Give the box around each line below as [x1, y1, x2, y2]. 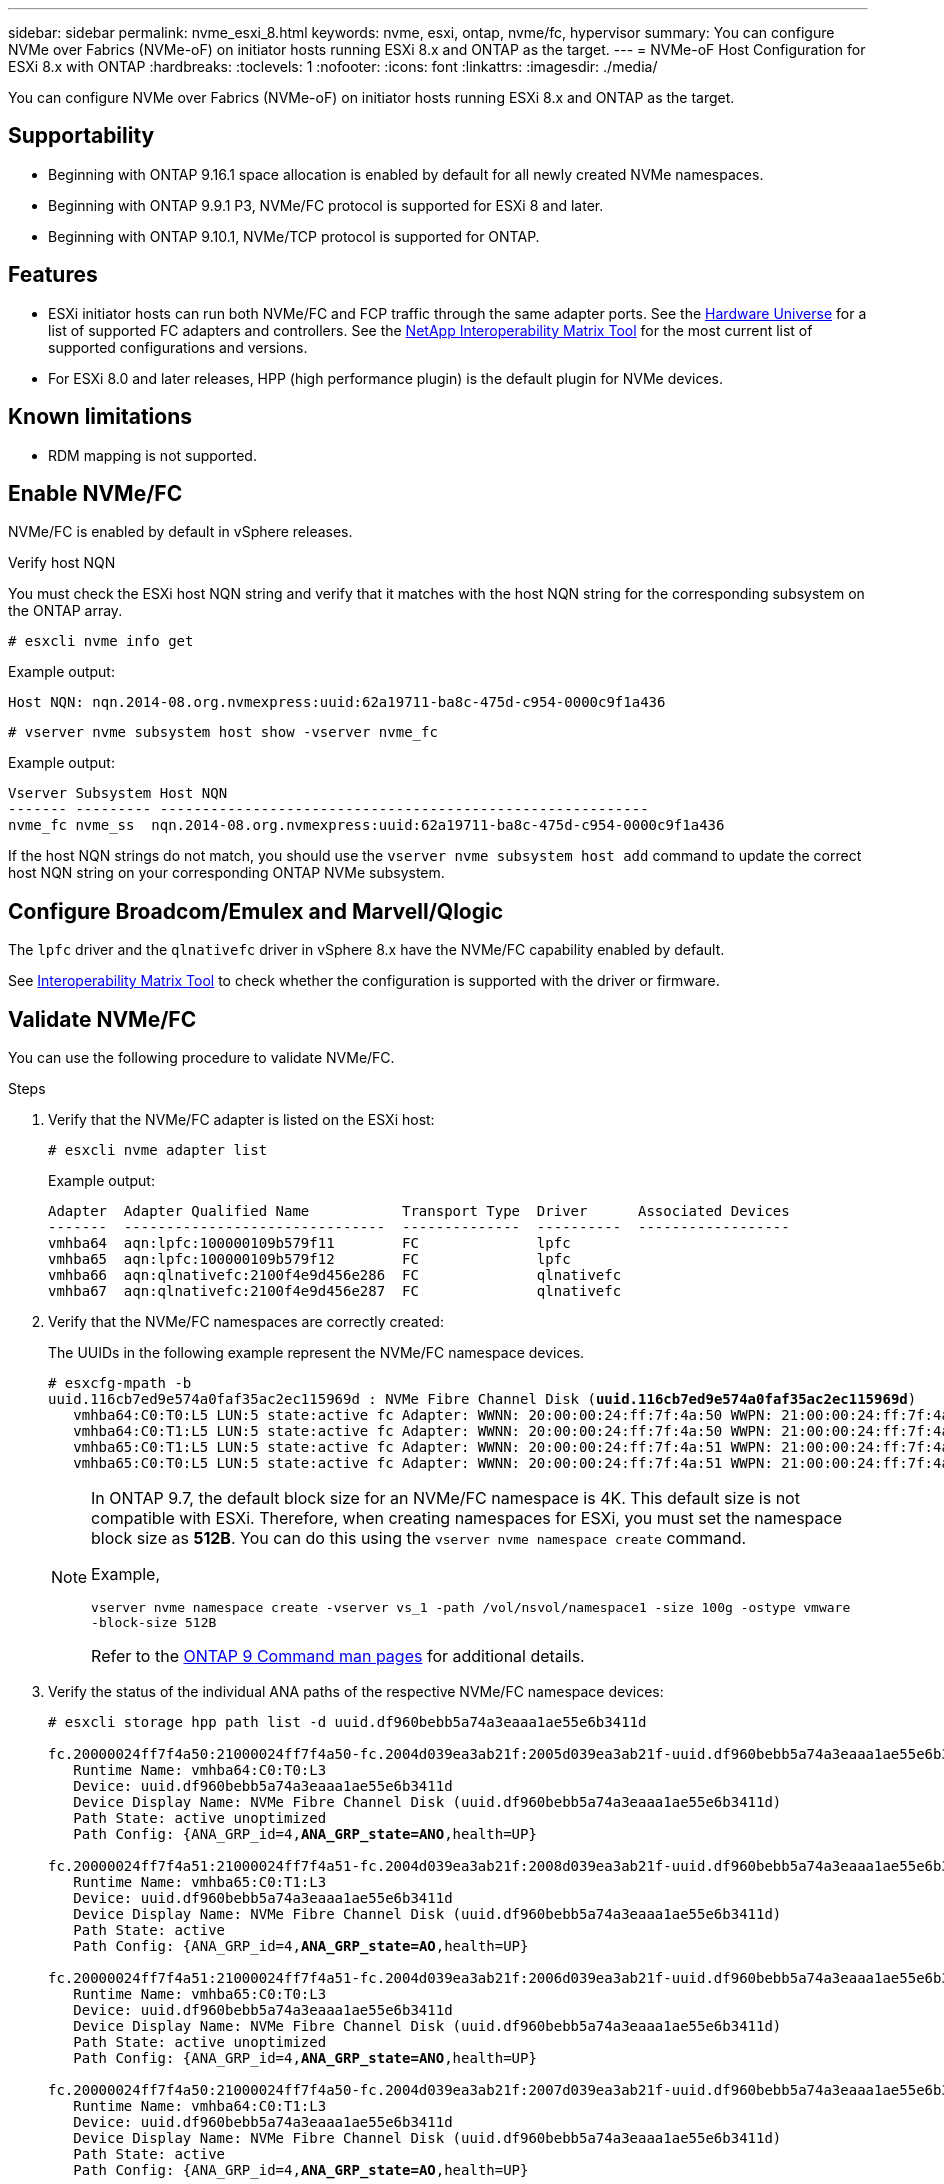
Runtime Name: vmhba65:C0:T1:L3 [73, 1874, 327, 1891]
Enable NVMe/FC [8, 480, 183, 506]
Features [8, 262, 98, 288]
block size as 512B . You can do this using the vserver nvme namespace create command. [91, 1528, 747, 1549]
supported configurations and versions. [48, 338, 308, 356]
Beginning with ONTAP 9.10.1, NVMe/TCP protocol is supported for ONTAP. [48, 227, 540, 245]
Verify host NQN [8, 554, 116, 572]
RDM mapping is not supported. [48, 446, 257, 464]
